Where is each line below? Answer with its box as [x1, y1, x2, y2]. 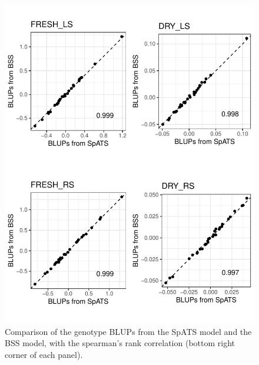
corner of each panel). [5, 348, 83, 360]
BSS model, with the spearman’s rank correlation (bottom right [5, 337, 235, 349]
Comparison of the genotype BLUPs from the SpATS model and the [5, 325, 252, 337]
